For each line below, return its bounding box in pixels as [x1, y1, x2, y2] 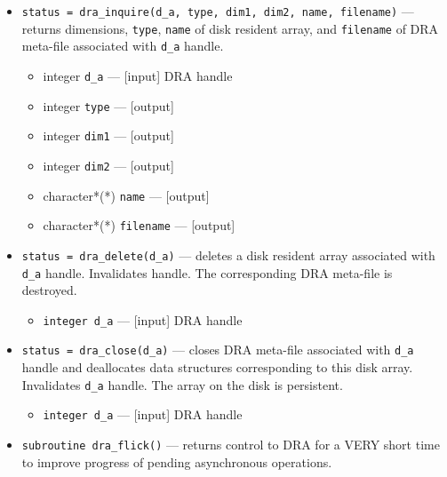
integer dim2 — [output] [43, 155, 174, 174]
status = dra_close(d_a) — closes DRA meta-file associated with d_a [21, 340, 414, 359]
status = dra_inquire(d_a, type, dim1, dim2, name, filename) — [21, 2, 414, 20]
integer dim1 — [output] [43, 126, 174, 145]
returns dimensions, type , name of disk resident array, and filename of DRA [21, 19, 439, 37]
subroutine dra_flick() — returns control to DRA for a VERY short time [21, 435, 440, 454]
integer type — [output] [43, 96, 174, 115]
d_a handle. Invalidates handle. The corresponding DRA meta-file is [21, 263, 393, 282]
